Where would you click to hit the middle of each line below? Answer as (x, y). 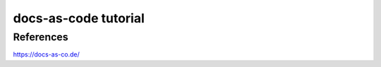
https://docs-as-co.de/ (47, 54)
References (41, 37)
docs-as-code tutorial (79, 18)
